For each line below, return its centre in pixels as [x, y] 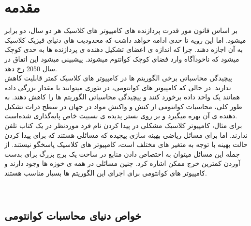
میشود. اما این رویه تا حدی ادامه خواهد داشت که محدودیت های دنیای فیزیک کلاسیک [125, 40]
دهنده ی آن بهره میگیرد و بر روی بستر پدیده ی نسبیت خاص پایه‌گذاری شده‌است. [121, 116]
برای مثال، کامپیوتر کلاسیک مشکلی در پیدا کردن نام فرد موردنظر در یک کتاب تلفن [123, 125]
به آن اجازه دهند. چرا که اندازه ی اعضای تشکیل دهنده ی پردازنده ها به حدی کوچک [124, 49]
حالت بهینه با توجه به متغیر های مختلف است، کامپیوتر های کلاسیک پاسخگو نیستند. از [126, 144]
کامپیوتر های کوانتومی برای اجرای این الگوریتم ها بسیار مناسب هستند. [106, 173]
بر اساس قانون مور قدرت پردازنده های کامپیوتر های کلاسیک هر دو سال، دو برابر [121, 30]
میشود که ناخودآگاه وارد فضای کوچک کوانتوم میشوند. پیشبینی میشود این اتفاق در [122, 58]
